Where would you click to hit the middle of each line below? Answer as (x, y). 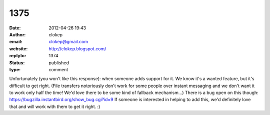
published (59, 63)
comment (58, 69)
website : (18, 49)
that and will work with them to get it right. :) (55, 107)
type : (15, 69)
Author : (17, 34)
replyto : (18, 56)
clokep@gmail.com (68, 42)
